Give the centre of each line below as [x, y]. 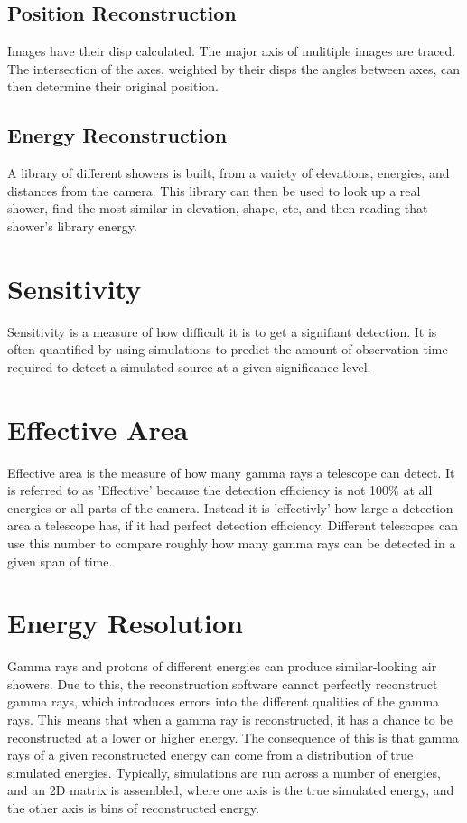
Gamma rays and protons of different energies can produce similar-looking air [222, 666]
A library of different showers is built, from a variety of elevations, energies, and [229, 173]
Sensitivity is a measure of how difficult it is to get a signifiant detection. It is [222, 331]
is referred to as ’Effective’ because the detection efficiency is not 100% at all [220, 490]
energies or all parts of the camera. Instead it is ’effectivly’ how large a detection [230, 507]
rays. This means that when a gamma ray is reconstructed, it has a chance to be [230, 720]
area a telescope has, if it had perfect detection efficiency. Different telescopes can [233, 525]
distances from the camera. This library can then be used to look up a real [214, 190]
